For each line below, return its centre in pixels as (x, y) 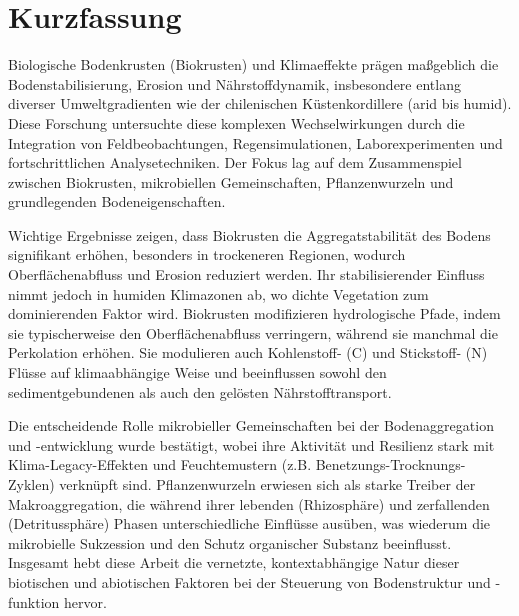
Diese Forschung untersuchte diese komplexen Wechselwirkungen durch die (236, 122)
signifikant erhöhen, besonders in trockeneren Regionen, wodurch (207, 254)
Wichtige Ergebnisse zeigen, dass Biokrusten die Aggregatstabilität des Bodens (249, 234)
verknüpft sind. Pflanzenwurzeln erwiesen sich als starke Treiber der (267, 484)
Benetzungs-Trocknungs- (390, 464)
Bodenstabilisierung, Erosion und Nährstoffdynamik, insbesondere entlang (234, 83)
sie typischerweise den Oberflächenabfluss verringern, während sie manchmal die (253, 332)
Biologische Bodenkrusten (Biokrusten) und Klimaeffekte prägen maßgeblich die (253, 64)
